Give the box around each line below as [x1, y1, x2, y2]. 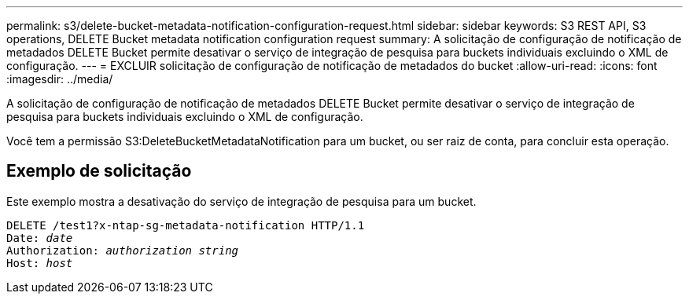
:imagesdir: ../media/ [6, 72, 113, 86]
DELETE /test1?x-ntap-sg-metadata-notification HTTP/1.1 [6, 218, 365, 232]
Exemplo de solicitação [6, 161, 192, 181]
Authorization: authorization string [6, 243, 239, 257]
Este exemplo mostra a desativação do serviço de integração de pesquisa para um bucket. [6, 194, 477, 208]
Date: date [6, 231, 73, 244]
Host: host [6, 256, 73, 269]
